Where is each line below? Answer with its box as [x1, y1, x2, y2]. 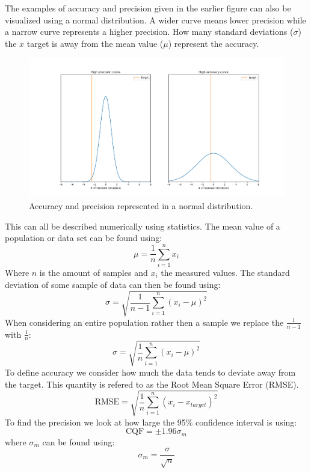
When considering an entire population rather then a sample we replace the [5, 316, 284, 328]
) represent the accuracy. [168, 37, 259, 49]
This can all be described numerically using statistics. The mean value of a [5, 219, 280, 232]
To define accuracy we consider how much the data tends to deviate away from [5, 365, 296, 378]
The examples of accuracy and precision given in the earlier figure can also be [5, 2, 291, 14]
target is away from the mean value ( [26, 37, 164, 49]
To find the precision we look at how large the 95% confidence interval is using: [5, 415, 297, 428]
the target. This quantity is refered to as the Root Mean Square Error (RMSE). [5, 377, 299, 390]
